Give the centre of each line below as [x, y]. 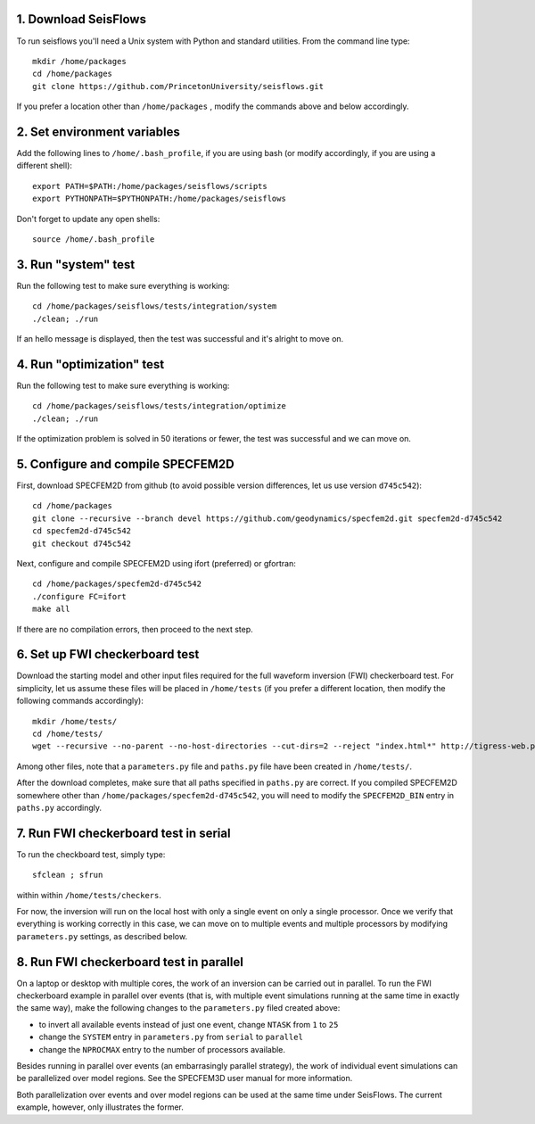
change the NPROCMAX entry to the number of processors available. [162, 1049]
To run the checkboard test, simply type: [91, 854]
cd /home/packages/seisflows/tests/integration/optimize [160, 406]
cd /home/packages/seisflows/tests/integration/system [155, 306]
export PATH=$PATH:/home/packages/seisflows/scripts [150, 186]
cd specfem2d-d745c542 [82, 531]
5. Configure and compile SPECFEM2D [126, 464]
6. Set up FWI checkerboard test [108, 654]
